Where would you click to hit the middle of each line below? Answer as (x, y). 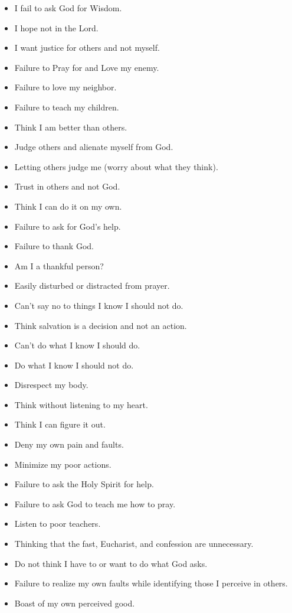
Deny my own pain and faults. (69, 444)
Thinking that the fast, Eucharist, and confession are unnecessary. (134, 544)
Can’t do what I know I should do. (77, 345)
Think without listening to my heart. (81, 404)
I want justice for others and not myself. (87, 48)
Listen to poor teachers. (58, 524)
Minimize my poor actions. (63, 464)
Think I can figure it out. (60, 424)
